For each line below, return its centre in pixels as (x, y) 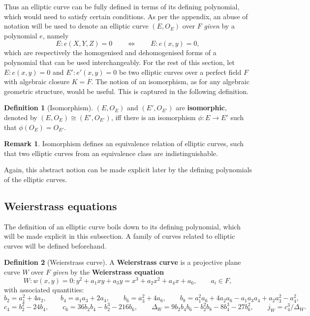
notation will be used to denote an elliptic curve (76, 26)
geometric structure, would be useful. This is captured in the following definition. (126, 91)
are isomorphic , (201, 108)
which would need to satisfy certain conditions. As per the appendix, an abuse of (126, 16)
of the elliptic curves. (36, 179)
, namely (56, 35)
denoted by (21, 117)
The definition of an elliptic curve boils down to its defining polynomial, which (122, 226)
